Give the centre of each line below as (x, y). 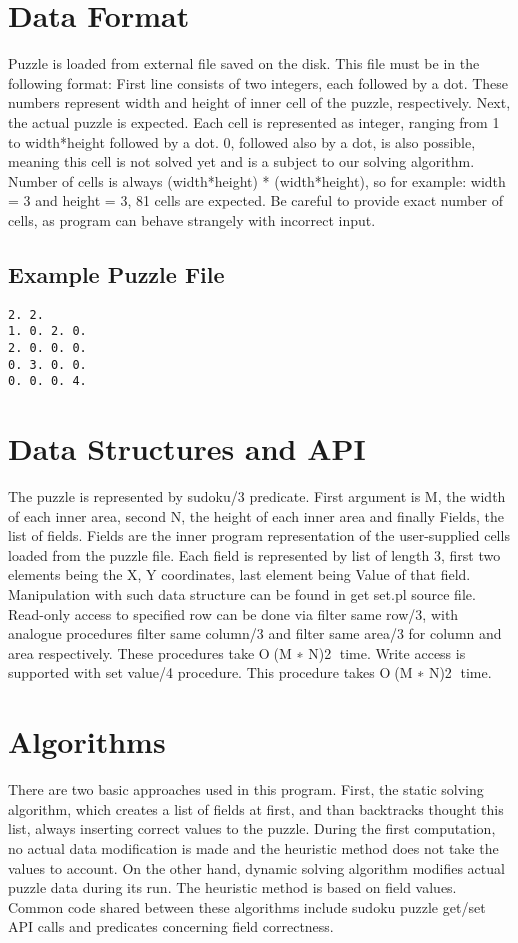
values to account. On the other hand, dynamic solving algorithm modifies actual (256, 867)
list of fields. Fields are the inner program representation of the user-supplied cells (259, 535)
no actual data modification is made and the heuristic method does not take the (253, 847)
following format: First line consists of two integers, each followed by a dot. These (258, 82)
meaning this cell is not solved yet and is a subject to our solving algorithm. (241, 161)
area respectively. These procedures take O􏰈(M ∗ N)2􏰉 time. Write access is (237, 652)
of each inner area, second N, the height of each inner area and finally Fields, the (256, 515)
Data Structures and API (187, 448)
